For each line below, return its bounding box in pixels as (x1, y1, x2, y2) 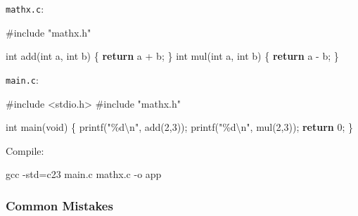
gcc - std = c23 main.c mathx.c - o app (6, 167, 162, 182)
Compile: (6, 143, 44, 158)
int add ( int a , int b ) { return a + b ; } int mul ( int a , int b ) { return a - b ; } (6, 49, 339, 63)
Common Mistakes (6, 196, 113, 214)
